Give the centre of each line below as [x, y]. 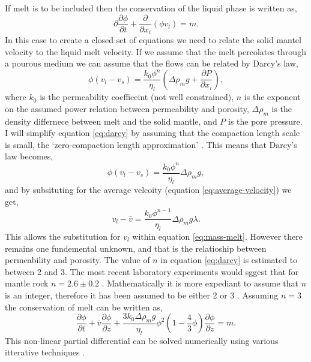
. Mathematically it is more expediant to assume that [200, 283]
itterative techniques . [45, 352]
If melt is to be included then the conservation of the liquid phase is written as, [151, 8]
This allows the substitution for [63, 236]
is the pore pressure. [265, 121]
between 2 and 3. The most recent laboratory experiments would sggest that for [152, 271]
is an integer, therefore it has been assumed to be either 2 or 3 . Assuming [142, 295]
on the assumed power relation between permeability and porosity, [127, 108]
